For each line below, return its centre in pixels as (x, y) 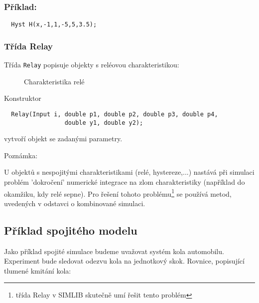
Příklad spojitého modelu (71, 230)
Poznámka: (21, 155)
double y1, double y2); (104, 123)
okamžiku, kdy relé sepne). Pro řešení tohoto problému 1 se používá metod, (118, 193)
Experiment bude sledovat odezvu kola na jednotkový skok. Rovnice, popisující (124, 261)
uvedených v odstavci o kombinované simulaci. (75, 203)
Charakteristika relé (54, 81)
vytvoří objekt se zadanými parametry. (63, 139)
